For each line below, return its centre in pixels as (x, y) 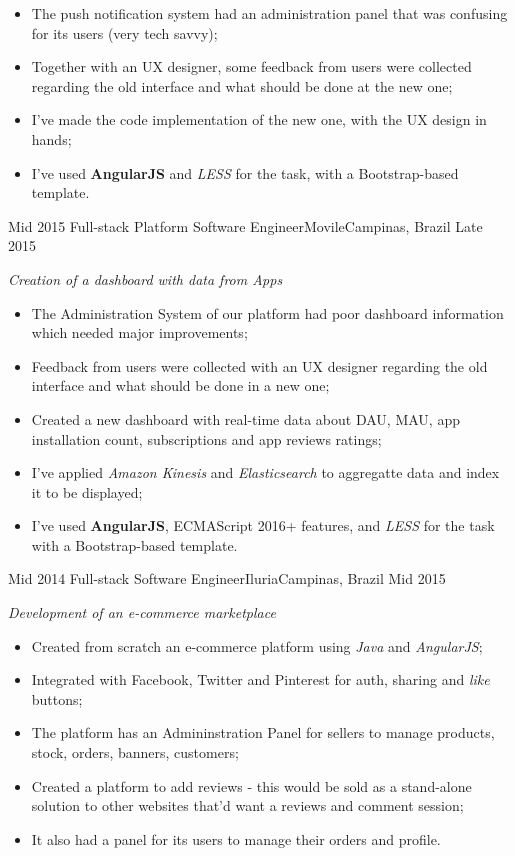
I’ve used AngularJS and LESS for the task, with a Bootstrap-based (245, 172)
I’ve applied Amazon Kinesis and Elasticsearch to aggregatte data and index (265, 472)
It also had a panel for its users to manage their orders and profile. (236, 838)
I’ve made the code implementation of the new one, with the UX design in (259, 119)
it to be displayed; (87, 491)
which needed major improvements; (139, 332)
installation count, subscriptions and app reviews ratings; (206, 438)
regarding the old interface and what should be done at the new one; (242, 85)
